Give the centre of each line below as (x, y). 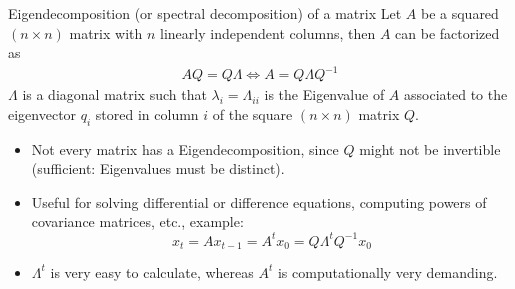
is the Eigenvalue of (324, 94)
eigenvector (42, 113)
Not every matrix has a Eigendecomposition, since (185, 148)
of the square (252, 113)
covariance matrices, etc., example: (137, 221)
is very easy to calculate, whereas (152, 271)
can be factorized (447, 32)
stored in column (147, 113)
